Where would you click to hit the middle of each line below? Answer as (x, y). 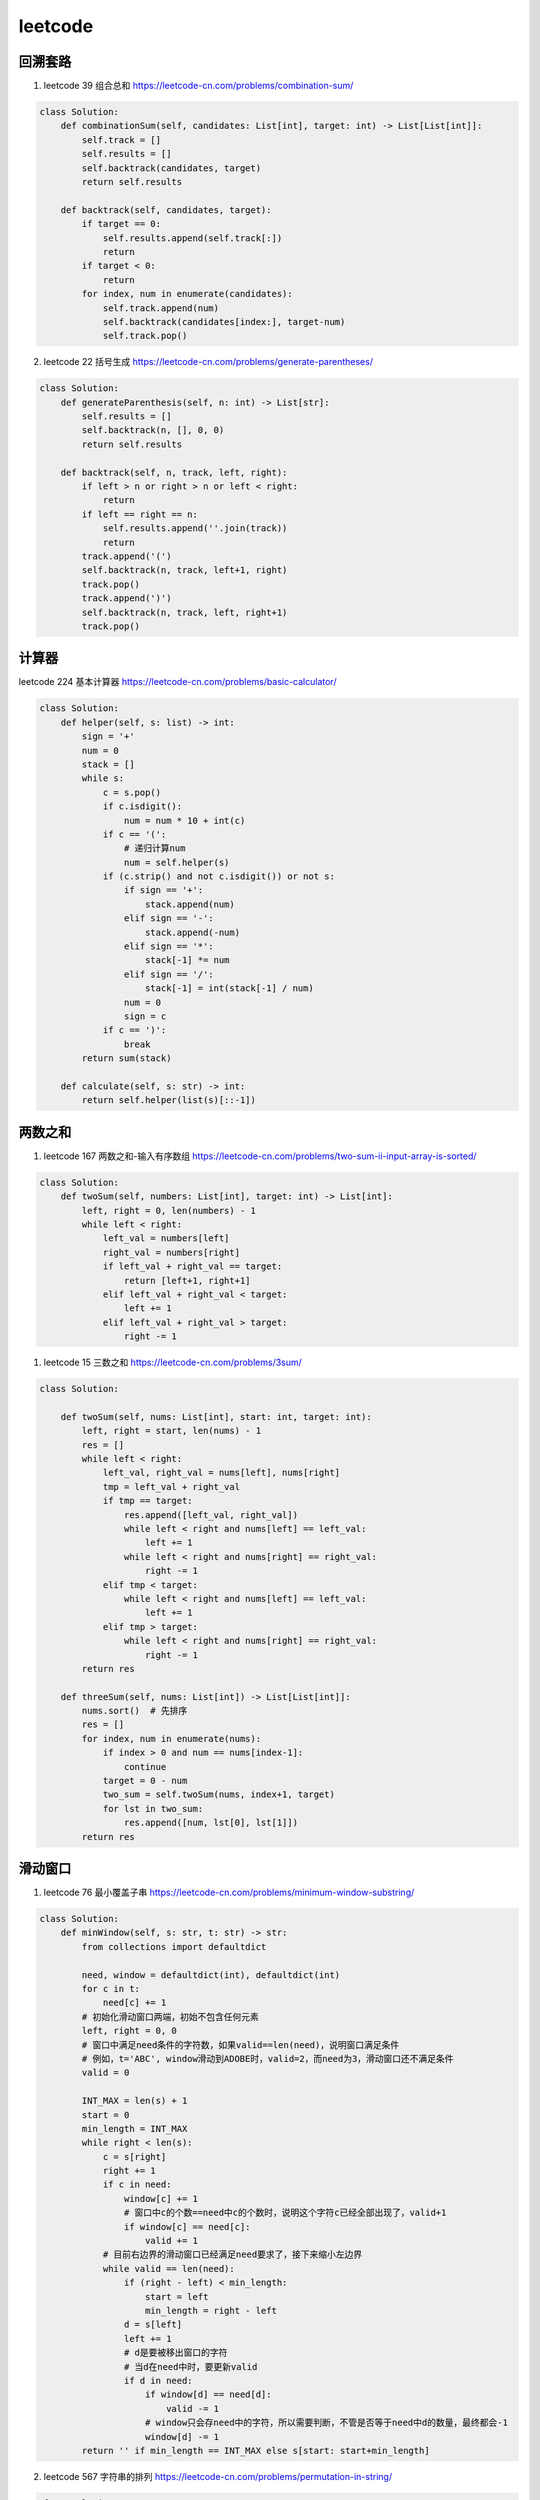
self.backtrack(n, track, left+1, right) (184, 570)
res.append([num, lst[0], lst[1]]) (211, 1823)
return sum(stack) (126, 1058)
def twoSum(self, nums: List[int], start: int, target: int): (216, 1416)
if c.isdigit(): (142, 806)
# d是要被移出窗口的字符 (175, 2353)
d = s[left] (153, 2324)
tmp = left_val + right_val (171, 1486)
